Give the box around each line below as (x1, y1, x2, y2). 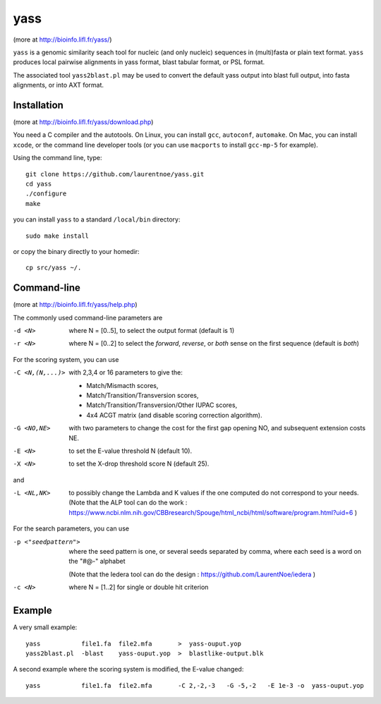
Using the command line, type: (13, 154, 102, 162)
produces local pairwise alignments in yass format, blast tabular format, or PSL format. (13, 58, 265, 66)
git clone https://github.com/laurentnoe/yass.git (25, 170, 205, 178)
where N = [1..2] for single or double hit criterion (68, 583, 209, 592)
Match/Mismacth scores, (86, 381, 159, 389)
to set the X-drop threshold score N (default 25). (68, 459, 210, 468)
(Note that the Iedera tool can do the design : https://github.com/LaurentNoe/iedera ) (68, 570, 316, 578)
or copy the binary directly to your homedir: (13, 247, 140, 255)
